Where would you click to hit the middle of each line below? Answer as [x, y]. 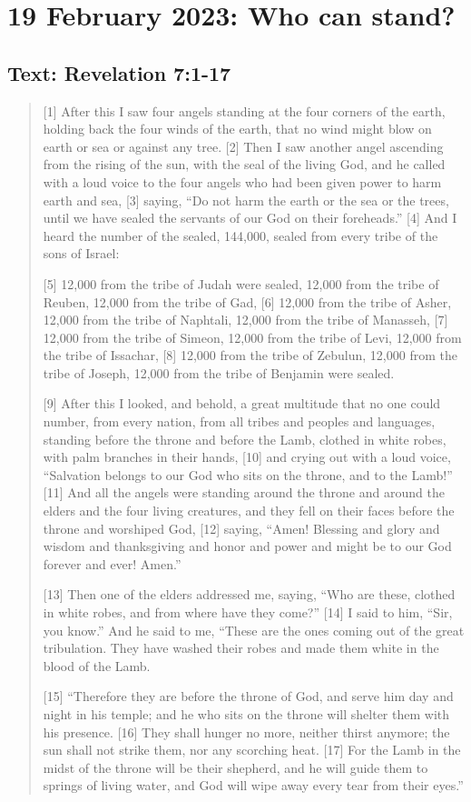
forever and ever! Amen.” [112, 563]
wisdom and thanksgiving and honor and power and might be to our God [247, 546]
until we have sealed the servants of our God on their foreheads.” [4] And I [250, 218]
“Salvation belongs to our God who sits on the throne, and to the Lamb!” [248, 474]
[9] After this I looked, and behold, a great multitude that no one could [242, 403]
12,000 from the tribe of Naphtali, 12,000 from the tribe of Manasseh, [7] [245, 320]
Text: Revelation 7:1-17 [119, 72]
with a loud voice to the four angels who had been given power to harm [242, 181]
